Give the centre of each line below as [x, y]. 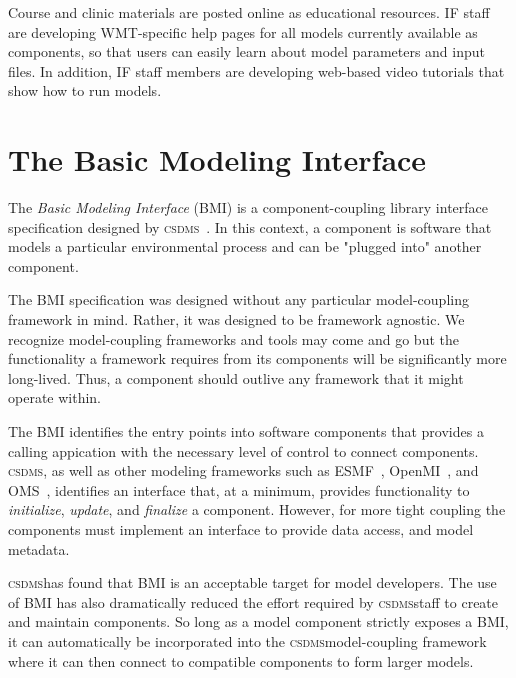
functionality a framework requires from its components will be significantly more [257, 358]
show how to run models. [85, 90]
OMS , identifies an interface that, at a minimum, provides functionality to [239, 489]
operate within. [55, 397]
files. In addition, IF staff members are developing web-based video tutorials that [256, 70]
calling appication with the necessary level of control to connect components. [243, 450]
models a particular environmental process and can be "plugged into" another [245, 246]
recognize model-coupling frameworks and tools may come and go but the [233, 338]
